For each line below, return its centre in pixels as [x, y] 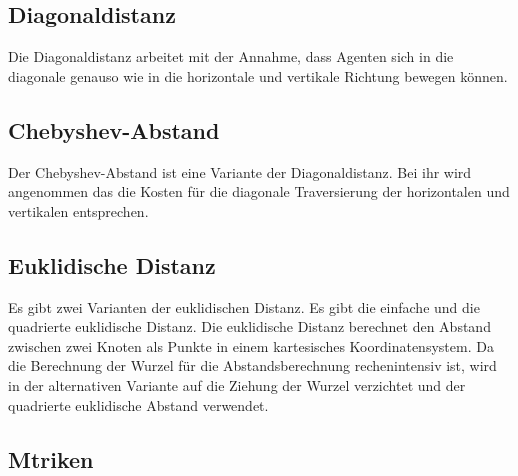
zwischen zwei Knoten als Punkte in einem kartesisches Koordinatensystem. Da [251, 345]
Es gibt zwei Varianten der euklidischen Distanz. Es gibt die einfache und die [244, 306]
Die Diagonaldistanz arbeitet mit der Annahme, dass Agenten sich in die [231, 56]
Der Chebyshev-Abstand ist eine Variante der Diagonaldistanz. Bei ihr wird [240, 171]
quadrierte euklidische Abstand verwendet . [138, 404]
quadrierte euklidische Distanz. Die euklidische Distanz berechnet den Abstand [249, 326]
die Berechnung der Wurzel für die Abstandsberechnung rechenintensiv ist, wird [252, 365]
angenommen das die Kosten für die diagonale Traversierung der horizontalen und [259, 191]
